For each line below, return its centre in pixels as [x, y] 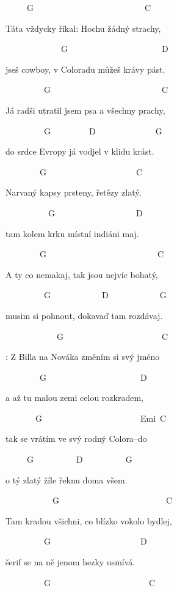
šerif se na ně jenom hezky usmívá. [70, 562]
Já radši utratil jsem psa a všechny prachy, [85, 110]
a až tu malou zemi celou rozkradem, [74, 398]
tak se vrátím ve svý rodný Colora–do [76, 439]
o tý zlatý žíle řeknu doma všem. [67, 479]
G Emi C [101, 418]
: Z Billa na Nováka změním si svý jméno [83, 357]
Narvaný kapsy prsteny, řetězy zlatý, [74, 192]
